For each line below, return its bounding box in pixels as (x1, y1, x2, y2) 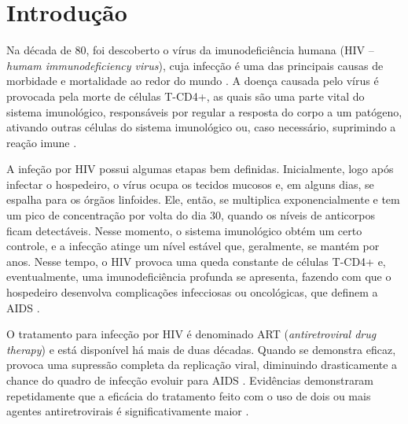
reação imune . (6, 134, 77, 150)
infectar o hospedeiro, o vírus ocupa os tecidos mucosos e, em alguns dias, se (6, 175, 374, 192)
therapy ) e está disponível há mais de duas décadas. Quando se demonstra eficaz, (6, 341, 396, 357)
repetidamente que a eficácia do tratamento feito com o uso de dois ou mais (6, 387, 371, 404)
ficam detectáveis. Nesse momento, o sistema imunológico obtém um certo (6, 222, 362, 238)
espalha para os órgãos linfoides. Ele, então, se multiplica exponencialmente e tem (6, 191, 400, 208)
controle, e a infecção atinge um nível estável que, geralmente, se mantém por (6, 238, 380, 254)
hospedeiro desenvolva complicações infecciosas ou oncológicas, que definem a (6, 284, 378, 300)
